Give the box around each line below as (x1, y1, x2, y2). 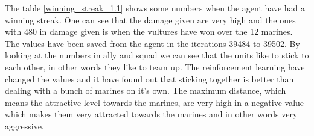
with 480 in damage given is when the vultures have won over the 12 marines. (5, 25, 293, 38)
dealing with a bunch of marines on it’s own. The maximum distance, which (5, 84, 286, 97)
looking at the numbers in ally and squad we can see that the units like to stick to (5, 49, 309, 61)
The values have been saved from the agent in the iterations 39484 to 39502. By (5, 37, 300, 49)
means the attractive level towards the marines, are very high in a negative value (5, 96, 304, 108)
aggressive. (5, 119, 44, 132)
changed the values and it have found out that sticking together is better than (5, 72, 294, 85)
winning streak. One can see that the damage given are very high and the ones (5, 13, 296, 26)
